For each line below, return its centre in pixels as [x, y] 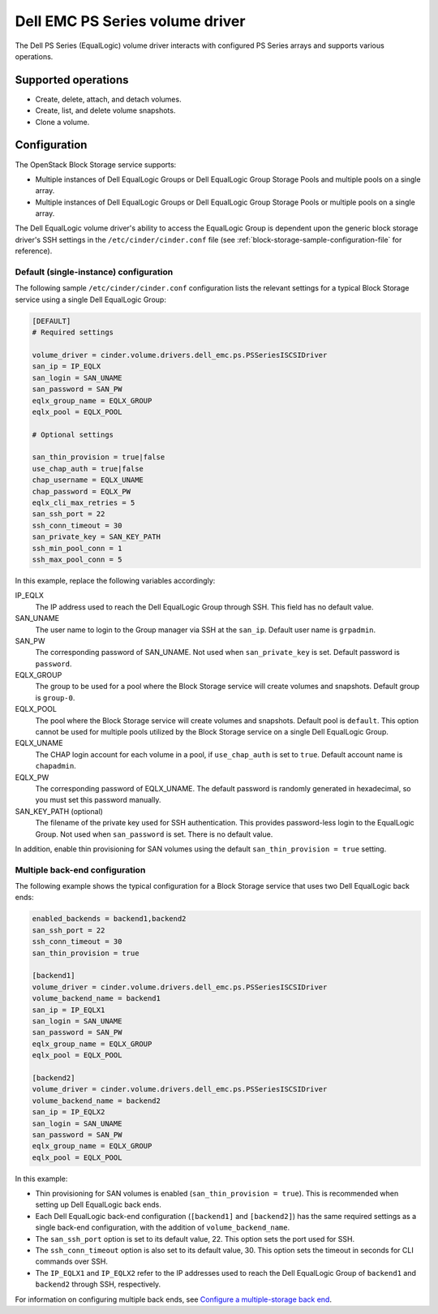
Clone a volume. [62, 122]
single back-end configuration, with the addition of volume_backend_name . [163, 1228]
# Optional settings [73, 435]
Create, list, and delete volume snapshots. [105, 110]
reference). [34, 251]
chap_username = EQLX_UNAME [88, 480]
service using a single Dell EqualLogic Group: [90, 299]
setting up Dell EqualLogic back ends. [99, 1204]
